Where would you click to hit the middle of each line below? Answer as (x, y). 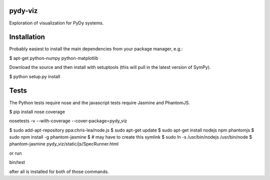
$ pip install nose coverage (37, 112)
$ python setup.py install (35, 76)
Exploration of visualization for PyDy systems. (56, 23)
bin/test (17, 163)
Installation (27, 37)
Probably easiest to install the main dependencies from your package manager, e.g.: (96, 49)
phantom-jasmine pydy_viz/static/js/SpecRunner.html (64, 144)
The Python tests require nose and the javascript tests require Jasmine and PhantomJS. (99, 103)
